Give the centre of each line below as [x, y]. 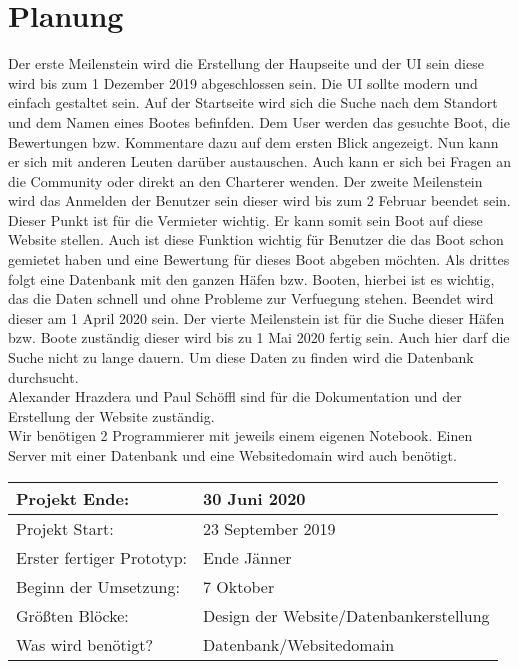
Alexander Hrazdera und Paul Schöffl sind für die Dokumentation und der [235, 396]
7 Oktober [239, 586]
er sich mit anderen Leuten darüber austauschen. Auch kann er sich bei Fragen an [259, 161]
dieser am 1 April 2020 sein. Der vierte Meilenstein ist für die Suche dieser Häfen [256, 317]
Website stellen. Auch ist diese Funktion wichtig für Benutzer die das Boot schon [256, 239]
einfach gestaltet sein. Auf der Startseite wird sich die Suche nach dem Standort [253, 102]
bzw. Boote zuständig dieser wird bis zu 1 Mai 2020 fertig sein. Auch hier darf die [259, 337]
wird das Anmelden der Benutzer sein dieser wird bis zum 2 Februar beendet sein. [259, 200]
